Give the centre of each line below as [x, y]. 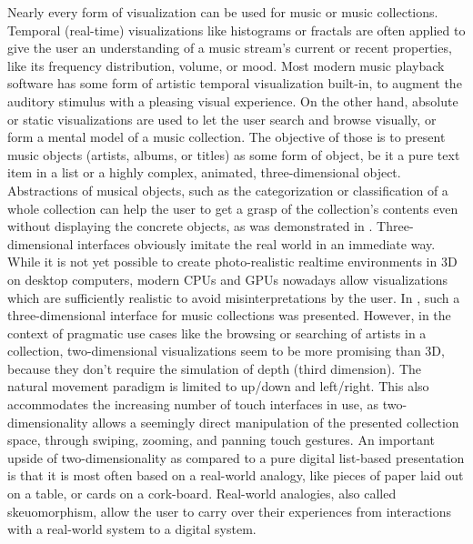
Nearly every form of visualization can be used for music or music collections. [223, 12]
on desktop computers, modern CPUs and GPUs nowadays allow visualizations [228, 279]
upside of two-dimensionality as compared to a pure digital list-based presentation [236, 457]
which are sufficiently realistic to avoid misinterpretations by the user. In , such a [234, 297]
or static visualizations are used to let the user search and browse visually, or [222, 119]
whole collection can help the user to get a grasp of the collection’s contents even [233, 208]
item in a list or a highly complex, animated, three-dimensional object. [204, 172]
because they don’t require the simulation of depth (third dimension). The [214, 368]
